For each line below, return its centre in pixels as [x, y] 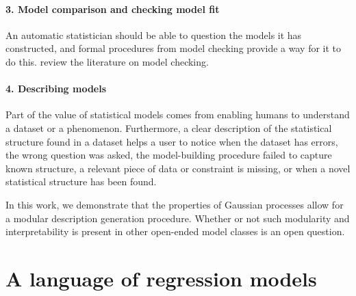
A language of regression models [161, 278]
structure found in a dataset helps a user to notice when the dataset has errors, [172, 141]
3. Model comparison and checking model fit [113, 9]
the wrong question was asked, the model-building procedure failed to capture [169, 155]
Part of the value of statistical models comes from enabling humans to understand [178, 115]
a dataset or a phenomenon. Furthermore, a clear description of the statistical [169, 127]
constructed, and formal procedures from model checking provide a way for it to [174, 48]
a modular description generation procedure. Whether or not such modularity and [178, 218]
